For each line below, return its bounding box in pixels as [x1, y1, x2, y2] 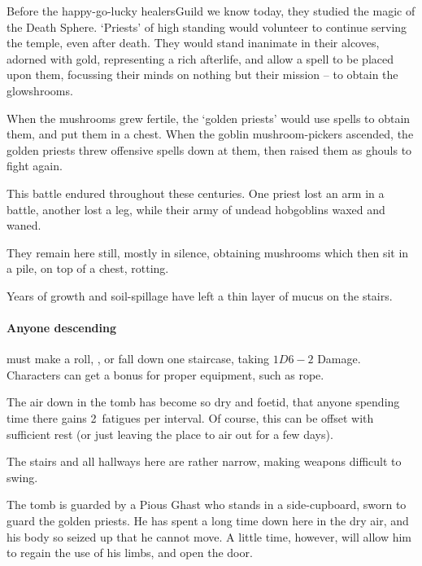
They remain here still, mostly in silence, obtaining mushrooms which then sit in [7, 244, 409, 261]
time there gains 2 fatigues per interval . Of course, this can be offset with [7, 410, 374, 427]
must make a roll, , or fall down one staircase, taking [7, 350, 270, 367]
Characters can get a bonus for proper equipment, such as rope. [7, 366, 324, 383]
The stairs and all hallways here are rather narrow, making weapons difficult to [7, 453, 402, 470]
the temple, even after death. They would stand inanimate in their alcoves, [7, 34, 380, 51]
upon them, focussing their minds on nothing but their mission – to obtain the [7, 66, 398, 83]
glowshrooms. [7, 81, 73, 99]
